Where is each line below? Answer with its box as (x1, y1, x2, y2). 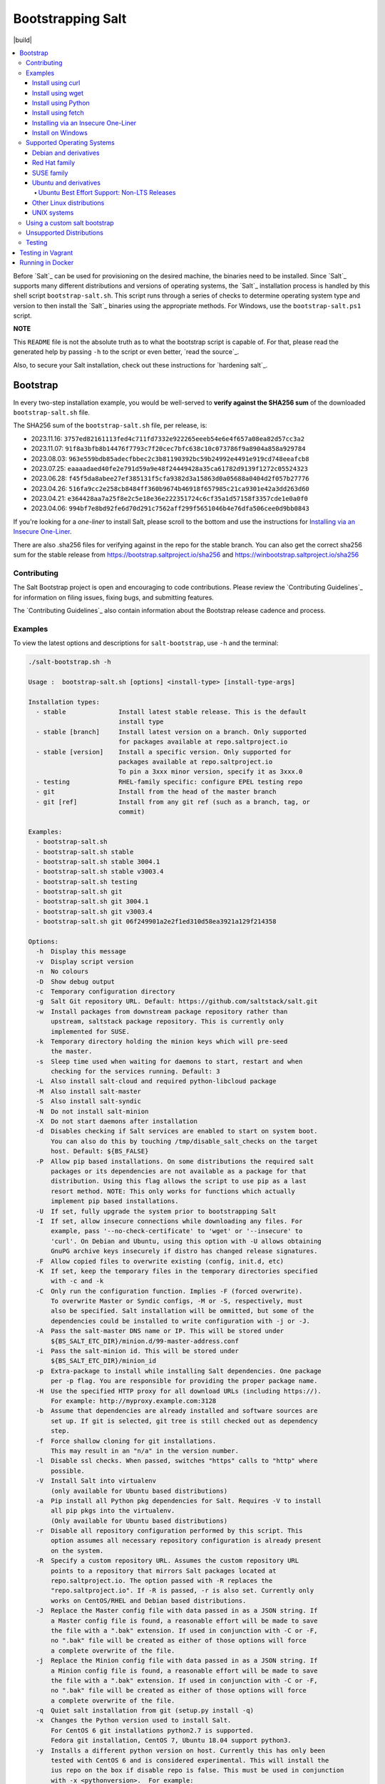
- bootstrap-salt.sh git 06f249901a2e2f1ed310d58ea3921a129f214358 (36, 918, 277, 926)
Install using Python (32, 98, 91, 107)
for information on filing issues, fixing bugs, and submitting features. (13, 593, 214, 602)
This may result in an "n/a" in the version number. (51, 1446, 239, 1455)
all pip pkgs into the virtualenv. (51, 1506, 175, 1515)
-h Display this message (36, 948, 126, 956)
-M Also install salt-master (36, 1087, 142, 1095)
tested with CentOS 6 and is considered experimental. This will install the (51, 1756, 329, 1765)
